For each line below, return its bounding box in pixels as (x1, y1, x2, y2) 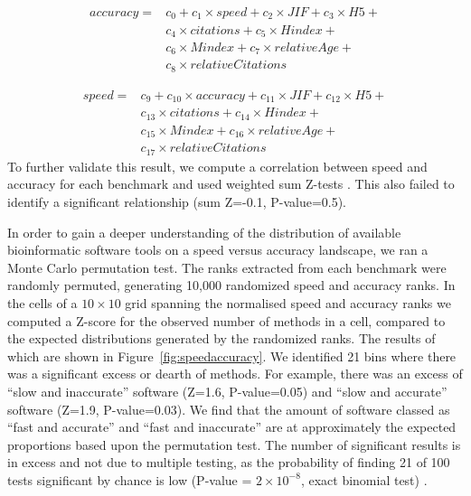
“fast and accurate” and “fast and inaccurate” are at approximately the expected (7, 417, 457, 436)
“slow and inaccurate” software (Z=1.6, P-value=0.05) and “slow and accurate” (7, 382, 447, 400)
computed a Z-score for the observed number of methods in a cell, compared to (7, 311, 446, 330)
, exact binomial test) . (300, 470, 428, 489)
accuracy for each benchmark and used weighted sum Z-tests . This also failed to (7, 174, 455, 193)
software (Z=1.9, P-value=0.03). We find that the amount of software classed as (7, 399, 450, 418)
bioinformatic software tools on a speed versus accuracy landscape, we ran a (7, 240, 429, 259)
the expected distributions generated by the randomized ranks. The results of (7, 329, 436, 348)
